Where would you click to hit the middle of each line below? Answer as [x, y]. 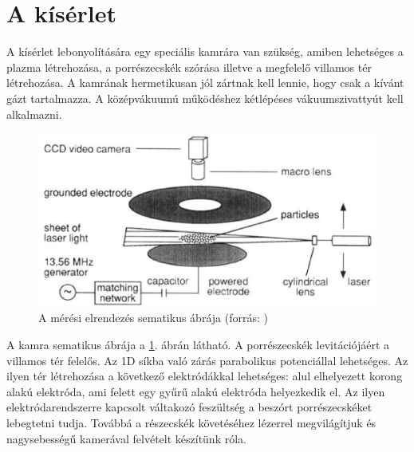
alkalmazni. [34, 114]
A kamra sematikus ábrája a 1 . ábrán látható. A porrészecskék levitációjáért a [198, 345]
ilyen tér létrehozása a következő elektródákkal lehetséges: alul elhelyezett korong [205, 376]
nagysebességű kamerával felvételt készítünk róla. [126, 438]
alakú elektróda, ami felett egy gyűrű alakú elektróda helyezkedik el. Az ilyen [196, 391]
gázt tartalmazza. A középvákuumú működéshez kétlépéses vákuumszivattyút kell [205, 98]
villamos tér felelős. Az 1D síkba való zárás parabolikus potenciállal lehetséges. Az [207, 360]
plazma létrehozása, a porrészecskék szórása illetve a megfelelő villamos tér [189, 67]
